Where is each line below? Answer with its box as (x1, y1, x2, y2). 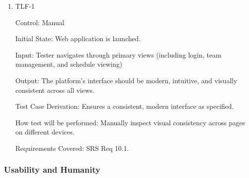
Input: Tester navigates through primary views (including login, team (15, 49, 221, 59)
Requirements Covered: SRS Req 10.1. (15, 143, 129, 153)
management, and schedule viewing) (15, 59, 123, 69)
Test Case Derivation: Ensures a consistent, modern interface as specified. (15, 101, 234, 111)
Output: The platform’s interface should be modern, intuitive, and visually (15, 75, 237, 85)
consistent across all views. (15, 85, 94, 95)
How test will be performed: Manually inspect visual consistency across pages (15, 117, 245, 127)
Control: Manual (15, 17, 64, 27)
